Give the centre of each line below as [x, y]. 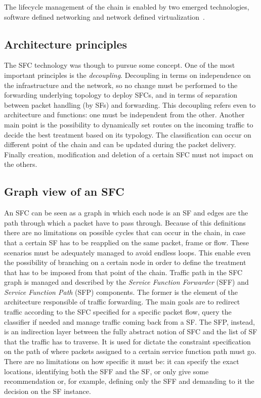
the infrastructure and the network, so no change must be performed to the [121, 85]
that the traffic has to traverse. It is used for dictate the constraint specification [127, 341]
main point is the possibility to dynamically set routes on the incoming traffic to [129, 124]
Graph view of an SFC [64, 191]
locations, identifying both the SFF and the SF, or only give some [106, 371]
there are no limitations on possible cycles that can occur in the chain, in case [125, 232]
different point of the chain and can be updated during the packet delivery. [120, 144]
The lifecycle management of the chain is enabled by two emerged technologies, [127, 7]
